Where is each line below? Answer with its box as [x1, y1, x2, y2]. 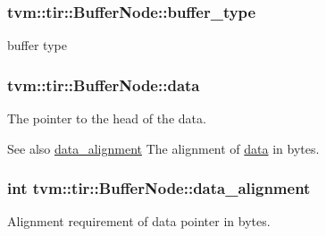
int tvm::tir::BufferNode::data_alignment [7, 177, 311, 199]
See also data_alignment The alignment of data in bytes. [7, 139, 320, 157]
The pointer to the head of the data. [7, 109, 206, 128]
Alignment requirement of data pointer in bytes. [7, 212, 271, 231]
